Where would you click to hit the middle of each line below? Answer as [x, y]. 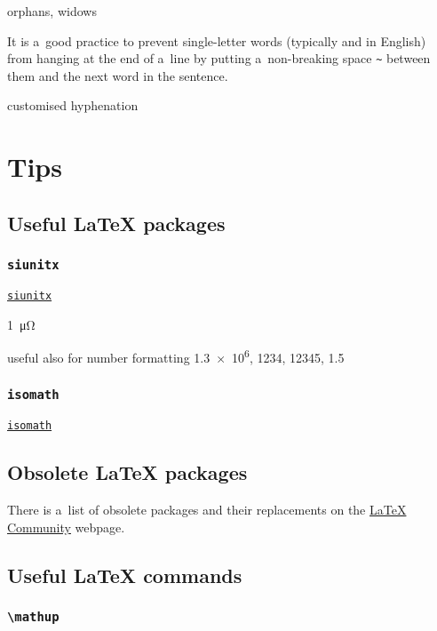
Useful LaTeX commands [125, 575]
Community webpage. [66, 527]
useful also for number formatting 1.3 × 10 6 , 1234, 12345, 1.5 [176, 356]
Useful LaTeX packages [116, 223]
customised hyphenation [73, 105]
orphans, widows [52, 11]
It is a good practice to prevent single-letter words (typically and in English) [217, 40]
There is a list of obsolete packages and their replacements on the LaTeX [207, 510]
